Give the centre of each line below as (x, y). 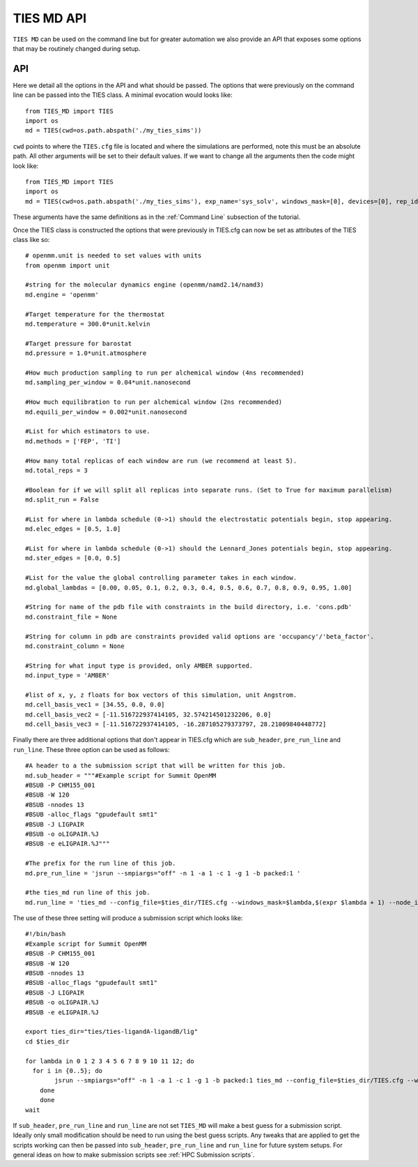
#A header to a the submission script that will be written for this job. (156, 766)
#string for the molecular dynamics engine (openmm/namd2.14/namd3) (145, 285)
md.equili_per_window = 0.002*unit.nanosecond (106, 412)
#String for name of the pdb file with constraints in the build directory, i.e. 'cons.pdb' (189, 607)
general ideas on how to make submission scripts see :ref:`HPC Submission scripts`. (134, 1155)
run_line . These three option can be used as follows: (91, 749)
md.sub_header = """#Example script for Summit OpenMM (121, 775)
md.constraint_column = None (75, 646)
